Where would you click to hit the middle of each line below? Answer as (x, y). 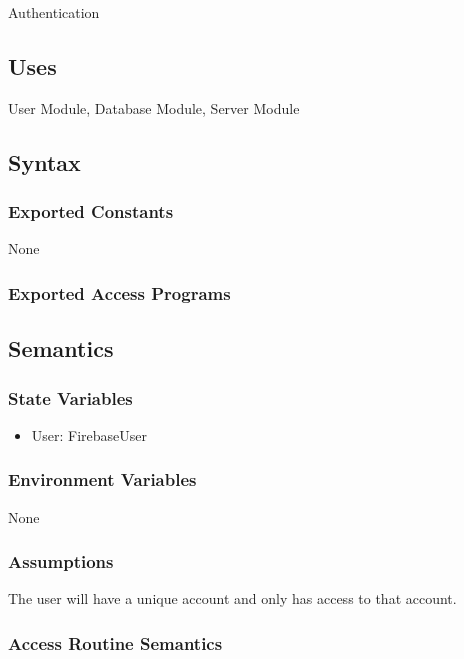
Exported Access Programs (119, 292)
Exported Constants (91, 211)
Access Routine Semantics (115, 642)
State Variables (70, 397)
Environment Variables (102, 479)
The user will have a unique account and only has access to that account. (232, 598)
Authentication (54, 12)
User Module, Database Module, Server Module (154, 107)
